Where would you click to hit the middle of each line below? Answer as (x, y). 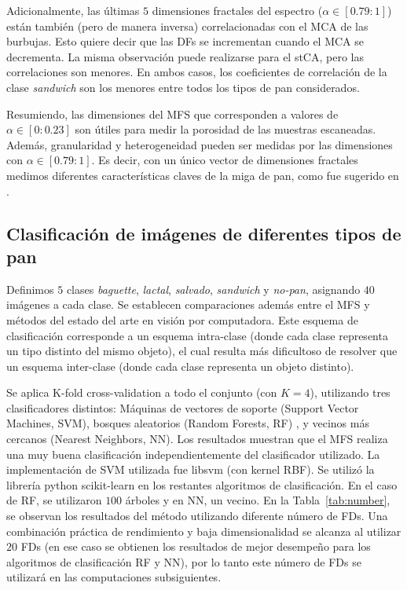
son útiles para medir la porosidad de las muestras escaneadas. (225, 129)
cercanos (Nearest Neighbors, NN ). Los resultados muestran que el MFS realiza (197, 439)
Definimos (30, 289)
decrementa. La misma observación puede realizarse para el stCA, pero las (185, 56)
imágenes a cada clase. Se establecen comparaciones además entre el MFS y (188, 304)
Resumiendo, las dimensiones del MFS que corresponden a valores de (172, 114)
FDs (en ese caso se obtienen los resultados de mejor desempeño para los (196, 546)
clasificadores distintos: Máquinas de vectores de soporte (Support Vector (183, 407)
